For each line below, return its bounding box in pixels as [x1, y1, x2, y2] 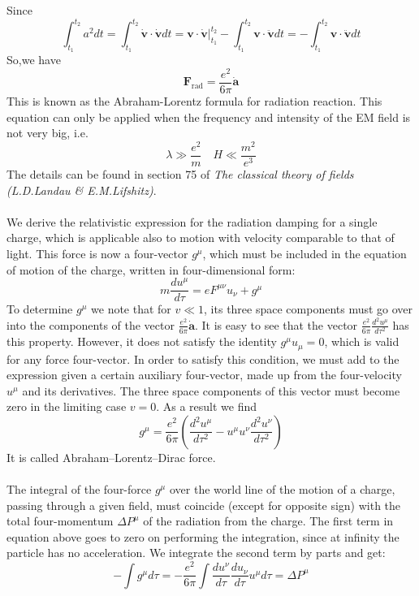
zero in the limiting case [6, 398, 127, 415]
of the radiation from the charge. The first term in [143, 512, 394, 529]
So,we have [6, 51, 61, 68]
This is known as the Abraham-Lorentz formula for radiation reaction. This [6, 93, 382, 110]
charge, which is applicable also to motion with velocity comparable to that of [6, 229, 395, 246]
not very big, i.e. [6, 124, 89, 141]
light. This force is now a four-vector [6, 244, 188, 261]
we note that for [91, 300, 171, 317]
